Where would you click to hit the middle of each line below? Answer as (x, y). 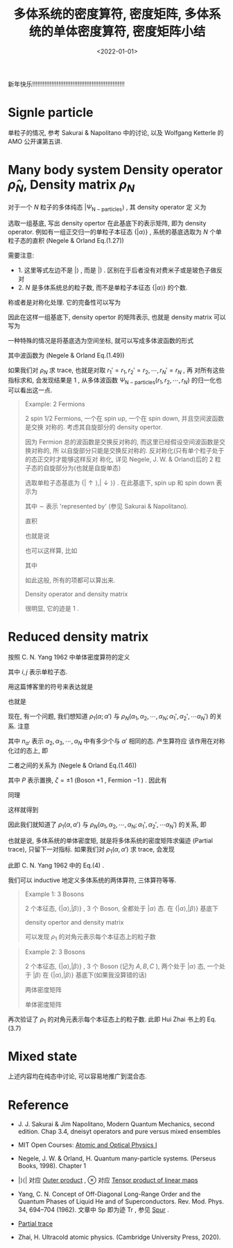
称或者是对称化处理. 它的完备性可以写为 (64, 303)
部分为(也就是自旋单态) (88, 467)
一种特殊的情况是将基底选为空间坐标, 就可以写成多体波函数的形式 (101, 341)
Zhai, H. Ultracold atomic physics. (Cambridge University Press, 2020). (119, 1237)
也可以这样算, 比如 (51, 550)
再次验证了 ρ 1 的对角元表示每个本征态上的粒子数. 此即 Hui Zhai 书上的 (107, 1020)
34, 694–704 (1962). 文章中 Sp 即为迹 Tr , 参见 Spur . (93, 1210)
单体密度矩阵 (43, 1004)
